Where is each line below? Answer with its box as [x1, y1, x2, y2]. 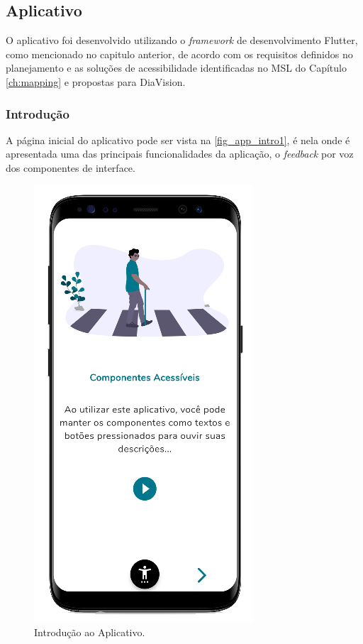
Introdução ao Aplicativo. [34, 625, 145, 640]
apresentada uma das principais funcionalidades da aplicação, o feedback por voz [6, 146, 354, 161]
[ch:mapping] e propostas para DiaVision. [6, 74, 186, 89]
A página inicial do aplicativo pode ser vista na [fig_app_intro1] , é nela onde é [6, 132, 350, 147]
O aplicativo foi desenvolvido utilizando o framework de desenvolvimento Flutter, [6, 33, 358, 48]
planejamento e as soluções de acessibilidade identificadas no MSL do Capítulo [6, 60, 347, 75]
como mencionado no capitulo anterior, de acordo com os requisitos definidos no [6, 46, 353, 61]
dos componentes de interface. [6, 160, 135, 175]
